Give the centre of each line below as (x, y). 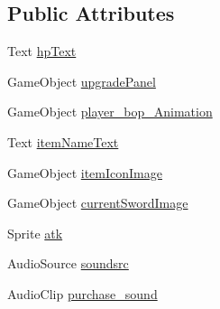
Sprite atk (35, 233)
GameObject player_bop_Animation (110, 112)
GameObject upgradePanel (82, 81)
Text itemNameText (63, 141)
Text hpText (42, 51)
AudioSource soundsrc (68, 263)
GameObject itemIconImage (85, 172)
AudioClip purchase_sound (82, 293)
